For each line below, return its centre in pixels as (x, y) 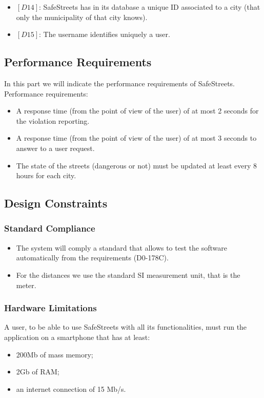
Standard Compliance (50, 228)
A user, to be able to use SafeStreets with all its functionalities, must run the (126, 327)
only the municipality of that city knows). (82, 17)
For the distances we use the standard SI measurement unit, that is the (128, 274)
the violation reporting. (53, 120)
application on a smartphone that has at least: (77, 337)
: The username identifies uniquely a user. (105, 34)
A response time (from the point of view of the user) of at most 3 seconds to (136, 138)
